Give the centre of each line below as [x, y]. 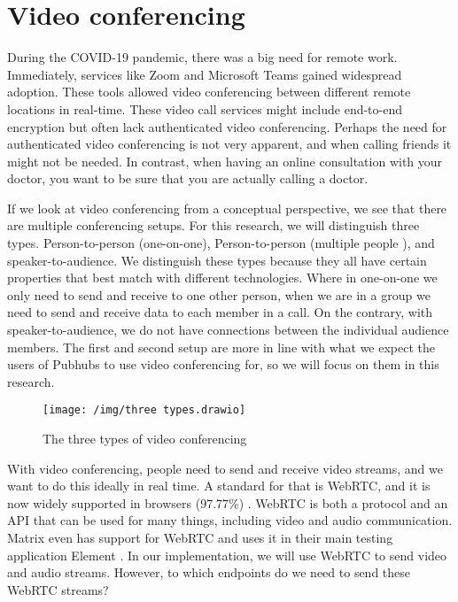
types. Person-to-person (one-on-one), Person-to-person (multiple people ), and [221, 243]
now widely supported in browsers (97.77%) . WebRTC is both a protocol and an [228, 502]
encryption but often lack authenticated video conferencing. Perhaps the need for [227, 126]
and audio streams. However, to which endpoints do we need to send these [209, 572]
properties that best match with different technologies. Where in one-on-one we [222, 278]
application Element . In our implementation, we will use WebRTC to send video [227, 555]
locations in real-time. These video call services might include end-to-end [205, 108]
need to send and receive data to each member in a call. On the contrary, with [220, 312]
